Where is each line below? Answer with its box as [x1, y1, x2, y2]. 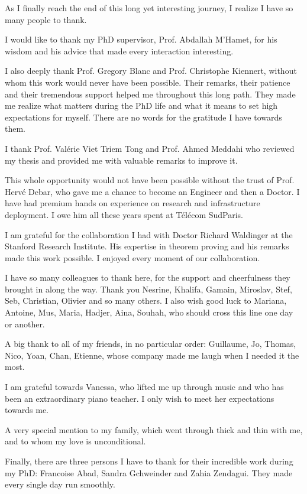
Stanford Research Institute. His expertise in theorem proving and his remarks [5, 240, 289, 252]
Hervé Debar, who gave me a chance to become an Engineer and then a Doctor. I [5, 185, 300, 197]
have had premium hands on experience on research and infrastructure [5, 197, 260, 209]
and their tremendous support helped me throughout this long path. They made [5, 87, 296, 100]
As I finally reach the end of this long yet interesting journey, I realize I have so [5, 2, 293, 14]
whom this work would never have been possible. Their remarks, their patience [5, 76, 290, 88]
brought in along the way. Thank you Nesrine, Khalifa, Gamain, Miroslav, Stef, [5, 282, 292, 295]
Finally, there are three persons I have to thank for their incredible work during [5, 455, 293, 467]
